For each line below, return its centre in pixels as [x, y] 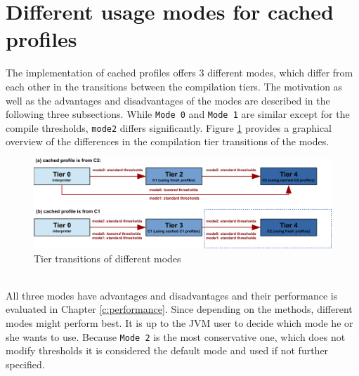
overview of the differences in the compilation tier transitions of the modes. [168, 141]
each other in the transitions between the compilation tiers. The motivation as [174, 86]
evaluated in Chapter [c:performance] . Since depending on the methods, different [179, 309]
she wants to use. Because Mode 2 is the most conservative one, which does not [176, 336]
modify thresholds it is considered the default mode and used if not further [167, 350]
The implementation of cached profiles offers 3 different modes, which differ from [179, 73]
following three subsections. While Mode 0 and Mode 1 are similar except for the [178, 114]
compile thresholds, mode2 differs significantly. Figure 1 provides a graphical [169, 127]
